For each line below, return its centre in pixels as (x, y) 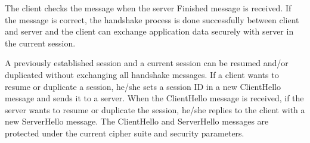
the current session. (40, 43)
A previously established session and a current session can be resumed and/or (147, 63)
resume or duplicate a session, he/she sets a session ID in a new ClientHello (143, 86)
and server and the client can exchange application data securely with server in (149, 31)
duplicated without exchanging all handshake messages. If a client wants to (142, 74)
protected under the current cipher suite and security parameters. (125, 133)
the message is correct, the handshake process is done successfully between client (152, 19)
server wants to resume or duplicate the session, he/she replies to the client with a (155, 109)
